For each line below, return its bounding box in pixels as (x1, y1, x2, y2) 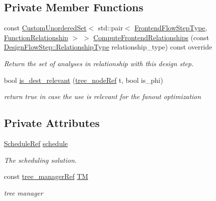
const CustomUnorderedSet (4, 23, 87, 33)
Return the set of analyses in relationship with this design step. (4, 58, 194, 68)
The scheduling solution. (4, 154, 77, 165)
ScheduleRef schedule (4, 138, 68, 148)
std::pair (98, 23, 123, 33)
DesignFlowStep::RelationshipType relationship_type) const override (4, 42, 213, 52)
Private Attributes (4, 115, 100, 130)
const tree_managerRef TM (4, 171, 89, 181)
